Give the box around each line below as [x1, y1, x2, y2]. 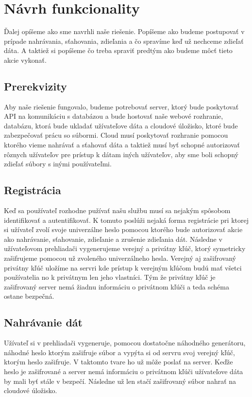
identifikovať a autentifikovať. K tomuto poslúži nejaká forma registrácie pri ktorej [4, 215, 249, 225]
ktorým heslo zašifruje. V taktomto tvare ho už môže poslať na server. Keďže [4, 357, 233, 367]
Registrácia [4, 182, 61, 198]
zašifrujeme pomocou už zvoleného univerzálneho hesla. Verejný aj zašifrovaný [4, 253, 236, 263]
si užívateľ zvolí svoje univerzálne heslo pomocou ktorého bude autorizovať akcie [4, 224, 243, 235]
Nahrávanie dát [4, 315, 83, 330]
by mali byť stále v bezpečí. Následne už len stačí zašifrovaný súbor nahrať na [4, 376, 236, 386]
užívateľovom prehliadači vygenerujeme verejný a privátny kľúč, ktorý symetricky [4, 243, 246, 253]
